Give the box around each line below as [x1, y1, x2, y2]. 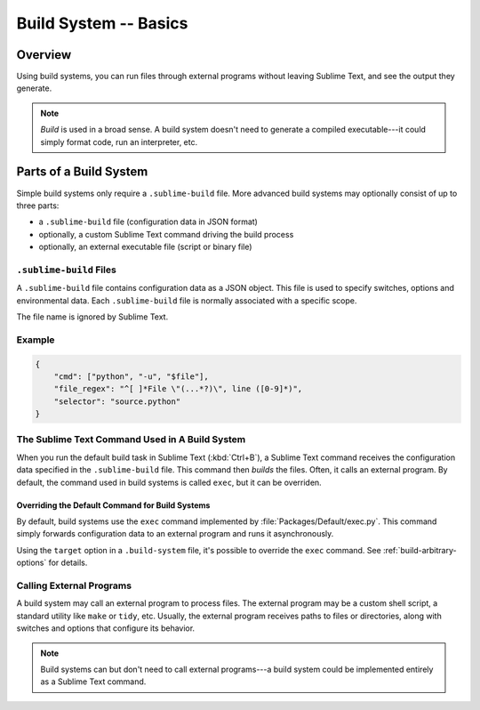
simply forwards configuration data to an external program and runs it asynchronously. [16, 528, 334, 539]
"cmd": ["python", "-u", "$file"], [53, 371, 209, 382]
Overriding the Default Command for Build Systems [16, 499, 211, 511]
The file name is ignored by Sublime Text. [16, 311, 169, 322]
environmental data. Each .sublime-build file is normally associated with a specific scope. [16, 294, 357, 306]
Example [16, 334, 55, 346]
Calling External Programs [16, 579, 132, 592]
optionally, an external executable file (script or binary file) [38, 241, 252, 253]
